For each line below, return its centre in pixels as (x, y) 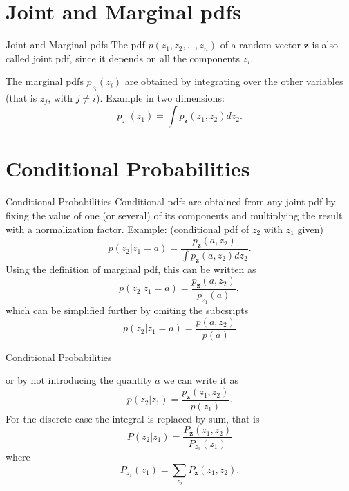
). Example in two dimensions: (160, 97)
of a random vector (261, 45)
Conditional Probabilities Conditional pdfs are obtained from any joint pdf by (171, 202)
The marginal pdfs (45, 81)
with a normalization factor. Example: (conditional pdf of (128, 229)
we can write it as (201, 380)
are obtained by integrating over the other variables (234, 81)
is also (325, 45)
